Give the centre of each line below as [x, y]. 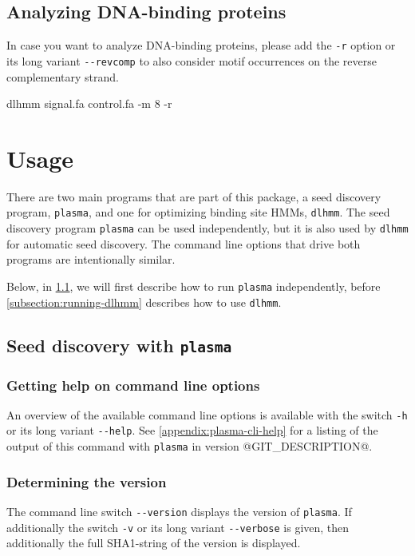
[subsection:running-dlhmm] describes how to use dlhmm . [144, 302]
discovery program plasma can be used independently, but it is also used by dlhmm [207, 228]
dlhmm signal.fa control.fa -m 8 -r [89, 103]
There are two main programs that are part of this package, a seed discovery [194, 196]
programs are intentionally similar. [91, 259]
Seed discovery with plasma [119, 345]
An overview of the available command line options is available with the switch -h [207, 414]
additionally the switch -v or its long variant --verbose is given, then [178, 527]
